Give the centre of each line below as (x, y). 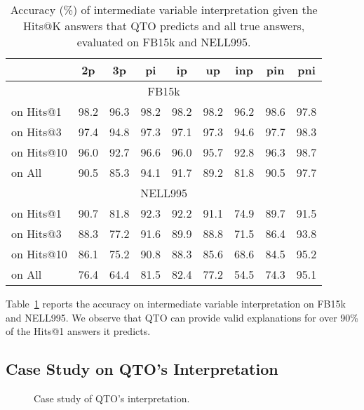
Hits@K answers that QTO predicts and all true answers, (164, 26)
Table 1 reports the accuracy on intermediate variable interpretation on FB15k (176, 303)
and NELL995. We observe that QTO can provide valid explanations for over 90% (182, 317)
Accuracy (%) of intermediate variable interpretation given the (164, 9)
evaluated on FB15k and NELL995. (164, 42)
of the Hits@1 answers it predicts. (78, 331)
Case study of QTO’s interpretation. (112, 398)
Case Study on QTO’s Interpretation (142, 369)
